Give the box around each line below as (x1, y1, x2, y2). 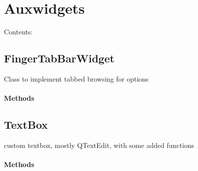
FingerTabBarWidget (4, 51, 114, 66)
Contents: (4, 27, 33, 37)
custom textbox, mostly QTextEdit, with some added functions (4, 140, 195, 150)
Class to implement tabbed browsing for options (4, 73, 149, 84)
